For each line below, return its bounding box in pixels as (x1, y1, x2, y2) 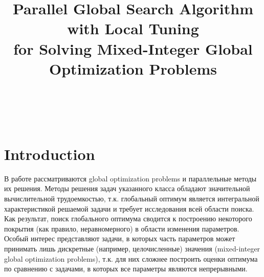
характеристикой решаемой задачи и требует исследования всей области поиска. (4, 203, 254, 214)
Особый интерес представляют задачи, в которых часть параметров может (4, 233, 235, 244)
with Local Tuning (67, 18, 199, 39)
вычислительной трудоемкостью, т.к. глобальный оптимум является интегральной (4, 193, 259, 203)
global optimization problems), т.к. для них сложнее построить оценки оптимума (4, 253, 258, 264)
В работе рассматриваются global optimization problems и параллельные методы (4, 173, 257, 183)
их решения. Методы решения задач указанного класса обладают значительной (4, 183, 250, 194)
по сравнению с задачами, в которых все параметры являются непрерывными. (4, 263, 248, 274)
